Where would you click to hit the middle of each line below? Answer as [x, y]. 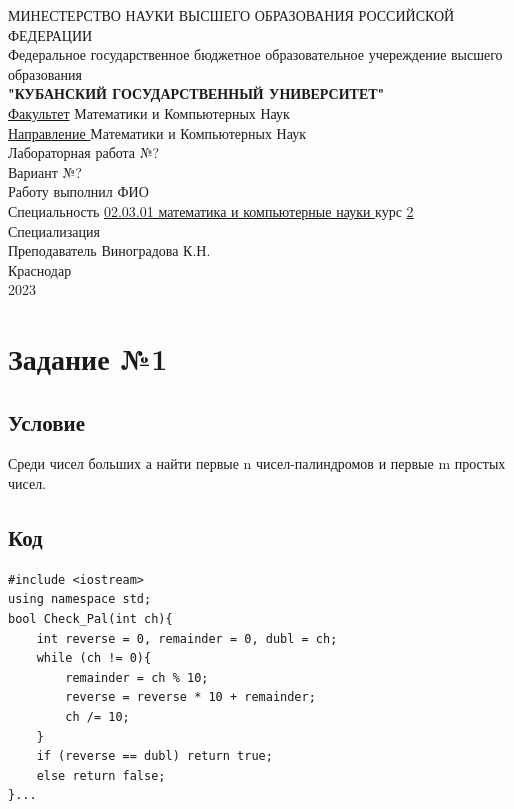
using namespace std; [80, 599]
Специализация [54, 230]
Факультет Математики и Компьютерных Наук [149, 112]
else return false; [101, 775]
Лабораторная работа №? [84, 152]
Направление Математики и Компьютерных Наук [157, 132]
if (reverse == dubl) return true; [154, 756]
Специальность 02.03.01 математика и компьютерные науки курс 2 [211, 210]
